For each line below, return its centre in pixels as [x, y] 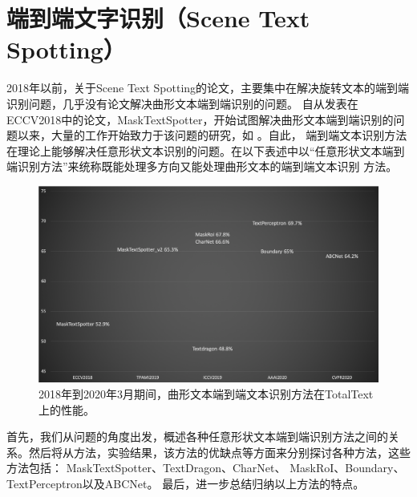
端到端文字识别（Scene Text [158, 18]
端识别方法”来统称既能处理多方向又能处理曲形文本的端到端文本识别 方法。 [202, 166]
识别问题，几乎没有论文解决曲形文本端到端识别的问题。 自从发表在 [182, 103]
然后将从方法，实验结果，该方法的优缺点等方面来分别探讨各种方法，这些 [219, 452]
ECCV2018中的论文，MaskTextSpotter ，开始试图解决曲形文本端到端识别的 [200, 119]
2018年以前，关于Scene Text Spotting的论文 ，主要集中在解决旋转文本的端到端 [208, 88]
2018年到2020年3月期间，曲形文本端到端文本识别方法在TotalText [206, 394]
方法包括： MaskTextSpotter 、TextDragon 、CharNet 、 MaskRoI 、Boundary [200, 468]
